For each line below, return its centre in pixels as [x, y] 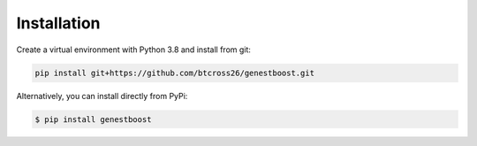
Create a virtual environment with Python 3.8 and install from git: [134, 50]
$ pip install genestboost [93, 119]
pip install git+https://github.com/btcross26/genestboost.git [175, 73]
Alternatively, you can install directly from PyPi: [102, 96]
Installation [58, 23]
